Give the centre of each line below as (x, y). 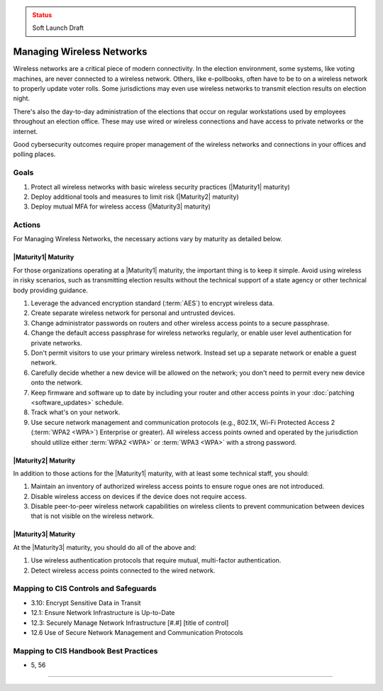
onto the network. (57, 382)
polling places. (34, 154)
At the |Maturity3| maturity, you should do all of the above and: (105, 547)
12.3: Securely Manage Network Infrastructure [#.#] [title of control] (130, 623)
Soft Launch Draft (58, 28)
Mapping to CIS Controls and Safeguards (85, 589)
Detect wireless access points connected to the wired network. (123, 570)
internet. (26, 131)
